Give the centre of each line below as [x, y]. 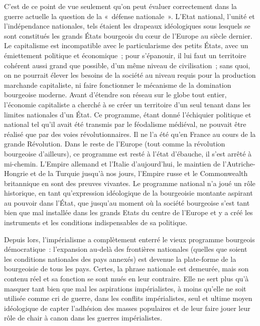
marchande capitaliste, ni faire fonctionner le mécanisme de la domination [118, 85]
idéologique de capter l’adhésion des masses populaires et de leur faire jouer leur [127, 308]
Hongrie [16, 173]
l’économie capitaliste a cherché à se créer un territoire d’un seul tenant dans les [127, 104]
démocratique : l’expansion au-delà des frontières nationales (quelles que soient [126, 249]
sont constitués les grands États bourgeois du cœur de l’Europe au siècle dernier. [128, 35]
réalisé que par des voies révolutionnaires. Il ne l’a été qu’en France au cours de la [130, 134]
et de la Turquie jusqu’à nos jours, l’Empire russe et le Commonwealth [139, 173]
